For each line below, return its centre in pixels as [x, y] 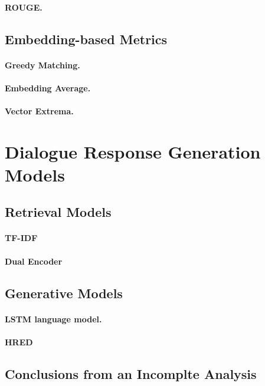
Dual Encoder [34, 261]
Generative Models [64, 293]
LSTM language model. [53, 319]
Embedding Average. [48, 88]
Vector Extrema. [39, 110]
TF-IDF [21, 238]
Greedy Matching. [42, 65]
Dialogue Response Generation [133, 151]
